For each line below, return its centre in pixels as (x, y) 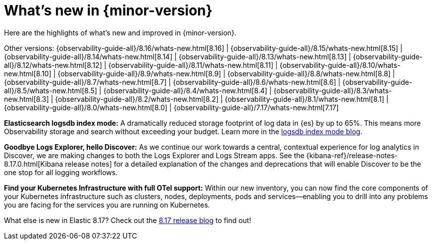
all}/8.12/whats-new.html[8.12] (53, 65)
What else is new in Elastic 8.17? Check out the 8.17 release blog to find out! (128, 220)
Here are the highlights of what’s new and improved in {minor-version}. (120, 32)
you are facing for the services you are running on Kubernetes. (107, 205)
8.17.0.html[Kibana (34, 164)
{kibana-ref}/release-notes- (352, 155)
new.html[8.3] (27, 99)
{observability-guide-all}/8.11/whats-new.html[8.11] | (193, 65)
